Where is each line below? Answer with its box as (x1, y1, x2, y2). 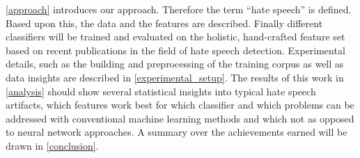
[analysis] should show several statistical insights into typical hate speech (6, 84, 316, 98)
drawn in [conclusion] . (6, 138, 99, 152)
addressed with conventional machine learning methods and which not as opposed (6, 111, 354, 125)
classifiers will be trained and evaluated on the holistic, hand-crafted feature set (6, 29, 345, 44)
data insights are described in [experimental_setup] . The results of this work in (6, 70, 344, 84)
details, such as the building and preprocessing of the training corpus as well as (6, 56, 344, 71)
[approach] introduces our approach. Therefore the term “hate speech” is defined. (6, 2, 352, 16)
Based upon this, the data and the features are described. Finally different (6, 15, 323, 30)
